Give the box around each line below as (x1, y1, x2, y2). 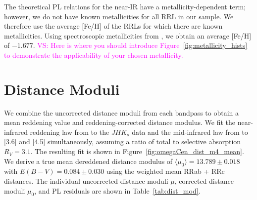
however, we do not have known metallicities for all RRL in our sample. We (4, 11, 234, 21)
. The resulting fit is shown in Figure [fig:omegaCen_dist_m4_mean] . (30, 146, 244, 157)
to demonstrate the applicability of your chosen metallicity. (4, 49, 183, 60)
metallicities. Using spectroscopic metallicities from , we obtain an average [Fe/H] (4, 30, 252, 40)
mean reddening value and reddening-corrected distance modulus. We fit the (4, 117, 235, 127)
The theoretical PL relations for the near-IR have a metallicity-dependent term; (4, 1, 246, 11)
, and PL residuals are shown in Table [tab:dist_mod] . (34, 185, 201, 196)
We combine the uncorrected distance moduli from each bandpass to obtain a (4, 107, 239, 118)
